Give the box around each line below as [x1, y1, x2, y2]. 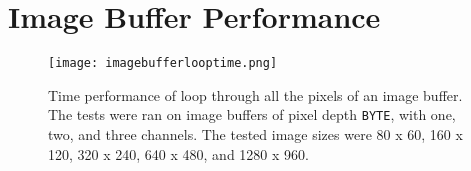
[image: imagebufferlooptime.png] [48, 56, 278, 71]
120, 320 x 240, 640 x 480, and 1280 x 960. [48, 143, 309, 164]
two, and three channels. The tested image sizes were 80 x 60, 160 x [48, 124, 463, 145]
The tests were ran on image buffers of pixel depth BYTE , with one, [48, 104, 456, 125]
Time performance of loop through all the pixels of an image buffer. [48, 84, 463, 105]
